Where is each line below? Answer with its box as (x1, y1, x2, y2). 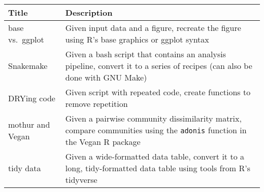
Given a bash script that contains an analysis (65, 48, 226, 60)
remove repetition (65, 98, 128, 109)
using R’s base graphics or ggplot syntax (65, 33, 209, 45)
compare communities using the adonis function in (65, 124, 247, 136)
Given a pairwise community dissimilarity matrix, (65, 112, 242, 124)
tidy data (8, 162, 41, 174)
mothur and (8, 118, 50, 130)
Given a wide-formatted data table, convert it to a (65, 150, 244, 162)
